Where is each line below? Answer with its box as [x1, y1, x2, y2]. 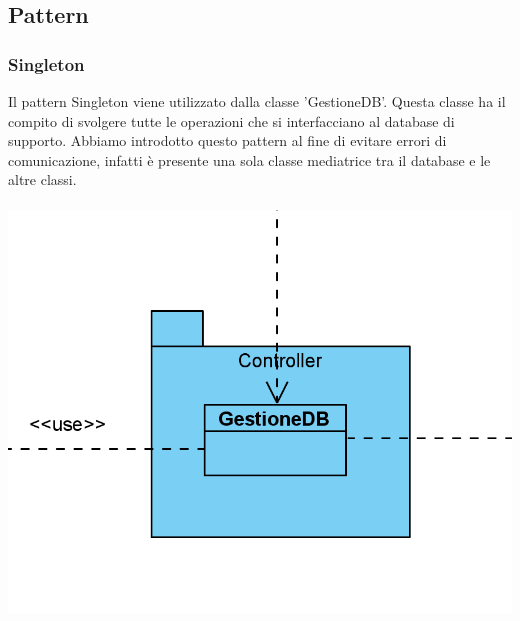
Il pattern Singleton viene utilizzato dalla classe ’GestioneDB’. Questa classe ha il [8, 91, 506, 111]
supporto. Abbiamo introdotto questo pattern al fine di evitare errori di [8, 130, 447, 151]
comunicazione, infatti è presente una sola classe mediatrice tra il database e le [8, 149, 491, 170]
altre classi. [8, 169, 77, 190]
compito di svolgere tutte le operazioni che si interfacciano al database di [8, 110, 455, 131]
